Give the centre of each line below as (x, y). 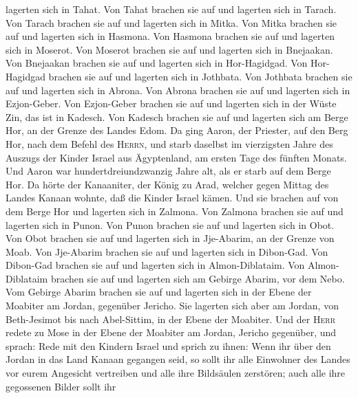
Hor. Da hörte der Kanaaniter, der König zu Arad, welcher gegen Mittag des (167, 184)
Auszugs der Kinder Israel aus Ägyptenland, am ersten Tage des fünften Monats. (176, 157)
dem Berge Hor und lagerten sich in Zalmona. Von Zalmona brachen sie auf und (175, 211)
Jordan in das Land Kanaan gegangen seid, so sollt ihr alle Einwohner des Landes (178, 359)
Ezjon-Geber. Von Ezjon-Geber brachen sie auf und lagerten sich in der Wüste (171, 103)
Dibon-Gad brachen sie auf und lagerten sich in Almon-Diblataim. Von (155, 265)
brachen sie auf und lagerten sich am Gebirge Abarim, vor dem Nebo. (198, 278)
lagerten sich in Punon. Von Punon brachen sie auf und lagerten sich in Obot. (170, 224)
